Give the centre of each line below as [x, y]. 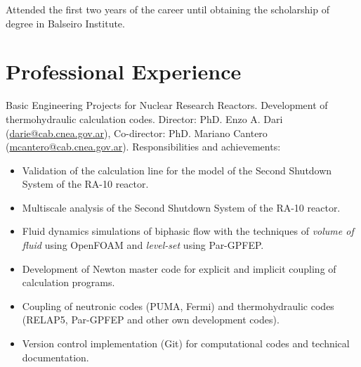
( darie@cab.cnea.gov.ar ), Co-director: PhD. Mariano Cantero [137, 133]
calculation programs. [68, 282]
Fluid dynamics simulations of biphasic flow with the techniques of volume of [188, 231]
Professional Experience [124, 71]
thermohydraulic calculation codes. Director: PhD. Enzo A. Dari [144, 118]
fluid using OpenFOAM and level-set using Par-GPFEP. [143, 245]
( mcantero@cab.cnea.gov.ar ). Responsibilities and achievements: [143, 147]
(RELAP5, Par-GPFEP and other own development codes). [151, 320]
